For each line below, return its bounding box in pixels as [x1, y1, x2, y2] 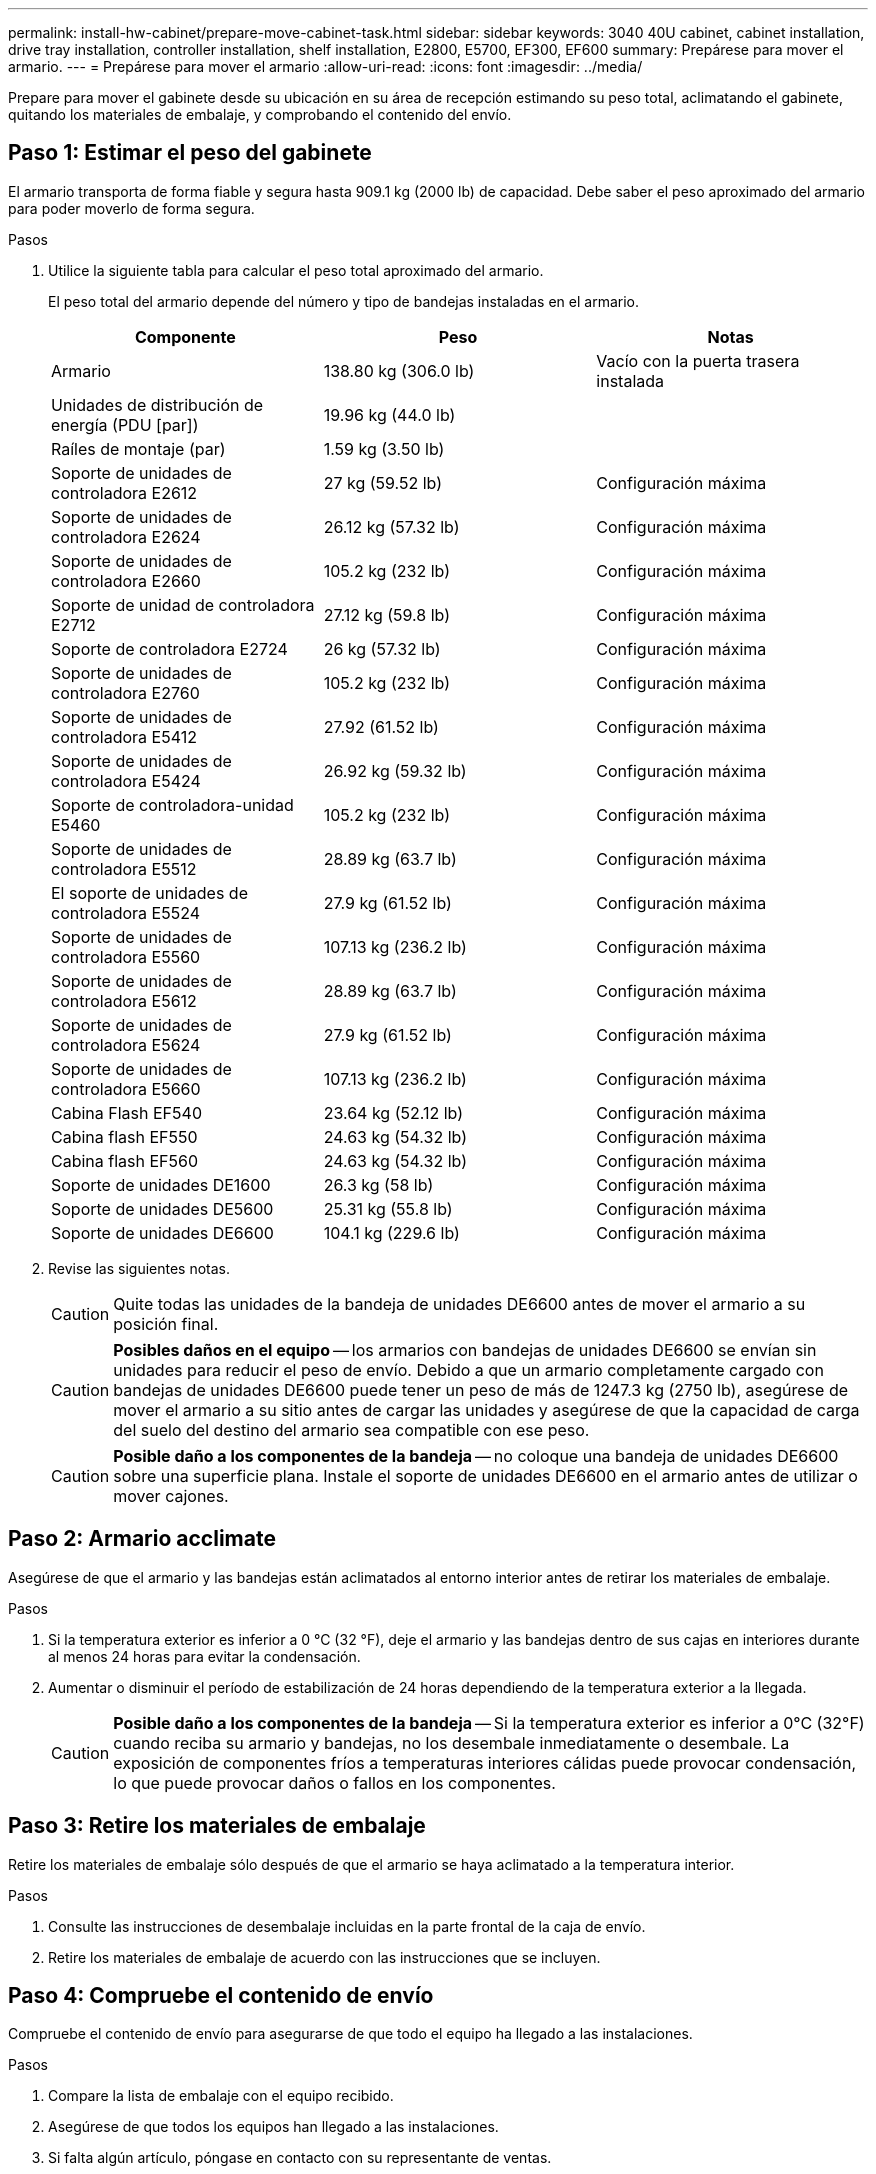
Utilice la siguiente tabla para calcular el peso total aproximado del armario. [48, 261, 544, 279]
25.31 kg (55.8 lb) [323, 1198, 453, 1219]
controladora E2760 [51, 682, 200, 703]
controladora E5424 [51, 770, 201, 791]
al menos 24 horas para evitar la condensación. [48, 1647, 361, 1665]
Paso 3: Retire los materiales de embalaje [8, 1813, 426, 1839]
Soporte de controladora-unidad [51, 794, 294, 815]
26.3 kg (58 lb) [323, 1174, 434, 1195]
